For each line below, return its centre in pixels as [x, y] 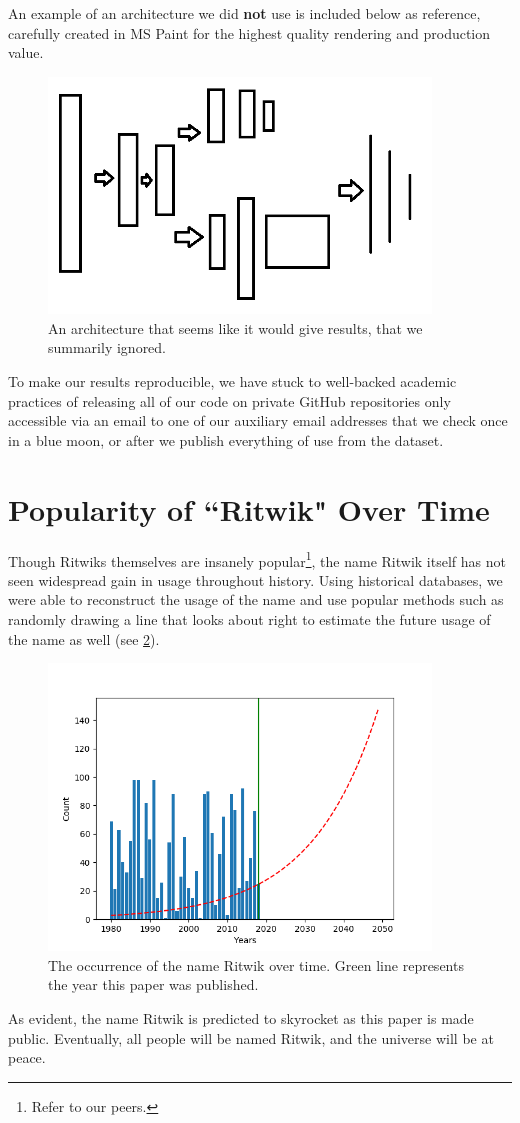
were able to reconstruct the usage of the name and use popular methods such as [256, 599]
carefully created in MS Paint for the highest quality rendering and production [249, 32]
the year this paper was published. [153, 984]
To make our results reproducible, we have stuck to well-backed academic [232, 381]
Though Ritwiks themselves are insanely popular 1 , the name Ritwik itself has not [257, 559]
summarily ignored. [107, 347]
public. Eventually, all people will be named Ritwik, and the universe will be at [251, 1037]
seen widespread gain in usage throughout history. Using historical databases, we [255, 579]
